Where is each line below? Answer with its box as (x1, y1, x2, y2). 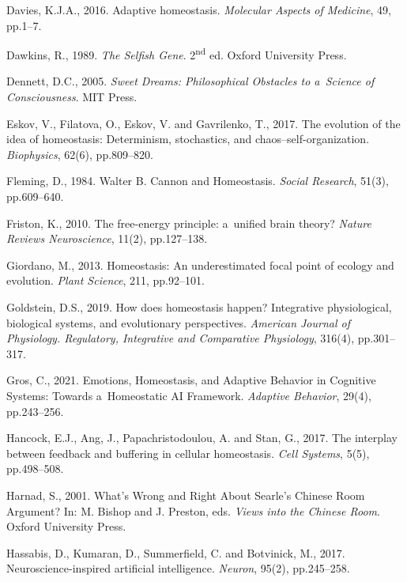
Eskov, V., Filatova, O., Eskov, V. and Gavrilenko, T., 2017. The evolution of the (6, 115, 401, 131)
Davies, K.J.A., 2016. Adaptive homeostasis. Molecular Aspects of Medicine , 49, (6, 2, 391, 17)
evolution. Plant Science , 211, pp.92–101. (6, 272, 205, 289)
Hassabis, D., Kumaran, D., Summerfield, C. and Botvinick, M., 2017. (6, 544, 345, 561)
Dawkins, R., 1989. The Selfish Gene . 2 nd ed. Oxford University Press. (6, 44, 347, 62)
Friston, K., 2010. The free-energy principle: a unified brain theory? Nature (6, 214, 371, 231)
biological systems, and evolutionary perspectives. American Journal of (6, 314, 351, 331)
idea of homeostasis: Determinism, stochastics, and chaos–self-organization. (6, 130, 370, 147)
